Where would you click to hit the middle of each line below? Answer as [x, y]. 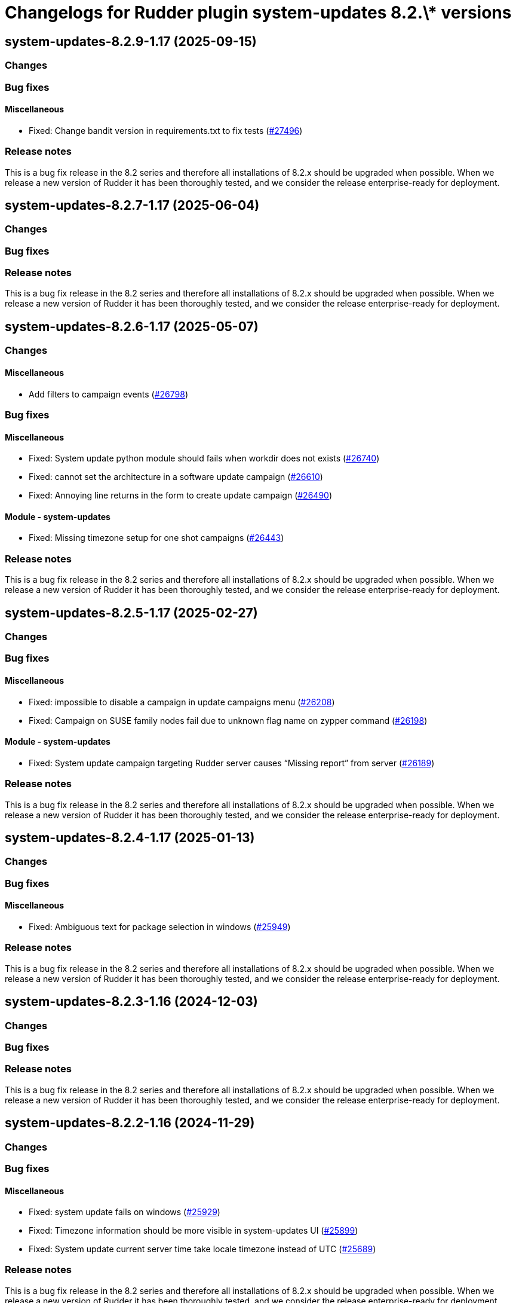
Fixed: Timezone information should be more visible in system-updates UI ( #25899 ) [193, 1231]
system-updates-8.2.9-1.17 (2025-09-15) [131, 41]
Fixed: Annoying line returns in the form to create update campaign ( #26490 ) [181, 495]
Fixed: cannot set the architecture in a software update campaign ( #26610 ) [176, 477]
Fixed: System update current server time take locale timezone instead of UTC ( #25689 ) [202, 1249]
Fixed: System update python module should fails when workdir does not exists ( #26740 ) [204, 458]
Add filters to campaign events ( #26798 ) [109, 394]
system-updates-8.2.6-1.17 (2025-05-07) [132, 326]
